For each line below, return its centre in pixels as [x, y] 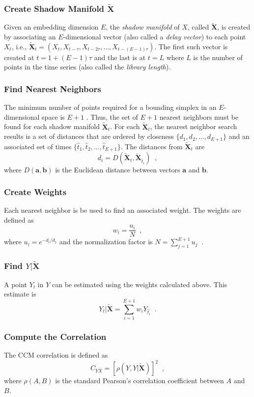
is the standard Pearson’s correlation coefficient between [140, 380]
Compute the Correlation [55, 336]
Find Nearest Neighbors [53, 88]
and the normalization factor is [106, 242]
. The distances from [152, 146]
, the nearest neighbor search [194, 126]
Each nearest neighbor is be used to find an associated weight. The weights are [123, 210]
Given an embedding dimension [51, 27]
